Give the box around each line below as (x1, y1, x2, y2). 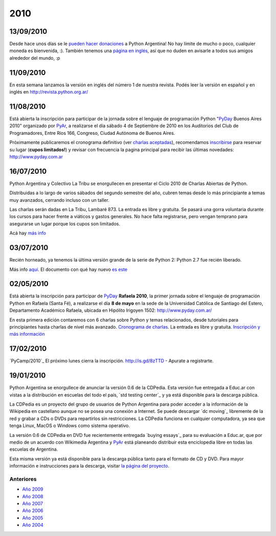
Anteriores (9, 475, 37, 482)
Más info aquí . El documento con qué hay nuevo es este (9, 266, 128, 272)
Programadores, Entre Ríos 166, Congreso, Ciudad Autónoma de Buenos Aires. (9, 130, 175, 136)
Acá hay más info (9, 230, 46, 236)
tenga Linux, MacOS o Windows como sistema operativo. (9, 423, 130, 429)
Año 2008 (22, 493, 43, 499)
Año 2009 (22, 486, 43, 493)
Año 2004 (22, 522, 43, 528)
